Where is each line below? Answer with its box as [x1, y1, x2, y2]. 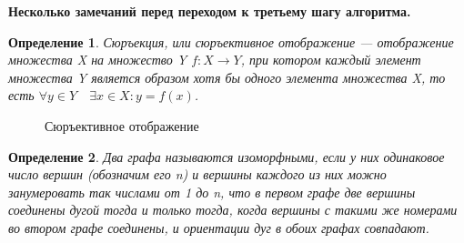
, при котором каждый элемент [240, 50, 421, 69]
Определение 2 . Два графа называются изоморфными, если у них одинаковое [8, 147, 445, 166]
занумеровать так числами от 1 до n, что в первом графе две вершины [8, 182, 416, 201]
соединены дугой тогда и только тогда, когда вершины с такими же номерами [8, 200, 458, 219]
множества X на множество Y [8, 50, 187, 69]
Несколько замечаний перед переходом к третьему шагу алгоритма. [8, 2, 411, 20]
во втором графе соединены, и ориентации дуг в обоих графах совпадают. [8, 218, 429, 237]
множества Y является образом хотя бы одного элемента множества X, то [8, 67, 446, 86]
